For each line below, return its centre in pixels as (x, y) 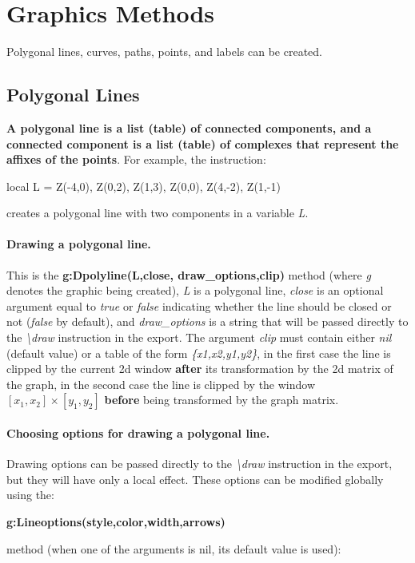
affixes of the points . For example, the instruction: (136, 159)
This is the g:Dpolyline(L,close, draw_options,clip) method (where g (189, 274)
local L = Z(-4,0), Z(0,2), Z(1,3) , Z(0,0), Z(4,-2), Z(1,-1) (144, 186)
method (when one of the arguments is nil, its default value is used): (174, 548)
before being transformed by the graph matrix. (221, 400)
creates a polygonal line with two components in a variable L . (158, 213)
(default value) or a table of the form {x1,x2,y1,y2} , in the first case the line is (199, 353)
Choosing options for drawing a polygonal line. (138, 433)
